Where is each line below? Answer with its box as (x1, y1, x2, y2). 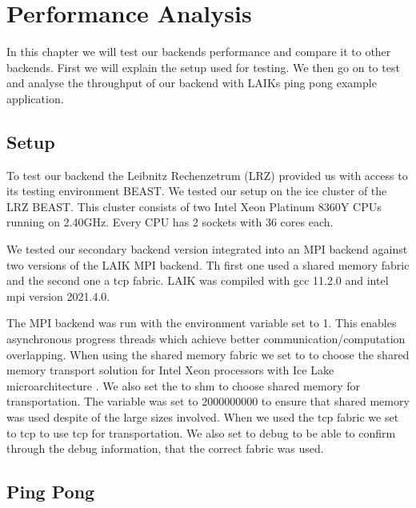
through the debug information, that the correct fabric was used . (6, 440, 324, 457)
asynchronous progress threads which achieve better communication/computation (6, 330, 406, 347)
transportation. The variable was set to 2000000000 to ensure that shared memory (6, 393, 410, 410)
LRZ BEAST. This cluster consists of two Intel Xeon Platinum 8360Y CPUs (6, 198, 382, 214)
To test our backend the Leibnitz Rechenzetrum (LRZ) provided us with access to (6, 166, 408, 183)
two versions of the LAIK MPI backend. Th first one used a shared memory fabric (6, 256, 410, 273)
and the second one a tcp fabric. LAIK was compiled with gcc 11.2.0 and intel (6, 272, 389, 289)
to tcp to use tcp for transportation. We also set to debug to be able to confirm (6, 424, 396, 441)
